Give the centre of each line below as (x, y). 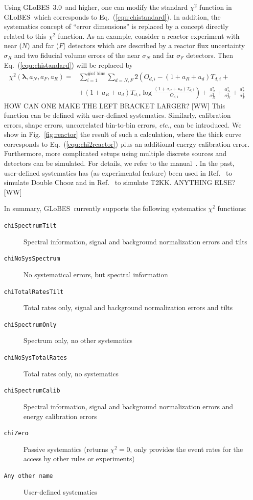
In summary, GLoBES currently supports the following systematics (105, 208)
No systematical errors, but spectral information (96, 274)
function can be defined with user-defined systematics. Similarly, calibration (117, 115)
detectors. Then (210, 55)
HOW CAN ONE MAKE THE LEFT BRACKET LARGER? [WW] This (115, 105)
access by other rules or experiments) (79, 459)
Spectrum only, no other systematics (78, 340)
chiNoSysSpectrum (32, 259)
